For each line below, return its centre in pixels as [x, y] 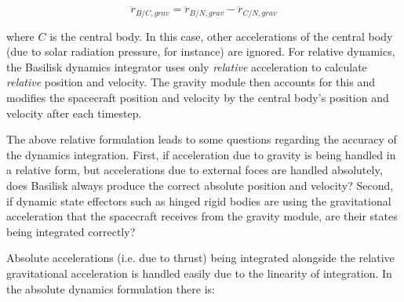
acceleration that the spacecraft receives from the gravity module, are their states [202, 216]
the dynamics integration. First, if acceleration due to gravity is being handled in [201, 154]
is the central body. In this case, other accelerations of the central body [221, 36]
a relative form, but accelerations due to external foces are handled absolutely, [195, 170]
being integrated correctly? [71, 231]
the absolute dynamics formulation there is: [111, 288]
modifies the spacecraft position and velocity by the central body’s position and [198, 98]
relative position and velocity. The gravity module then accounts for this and [191, 82]
